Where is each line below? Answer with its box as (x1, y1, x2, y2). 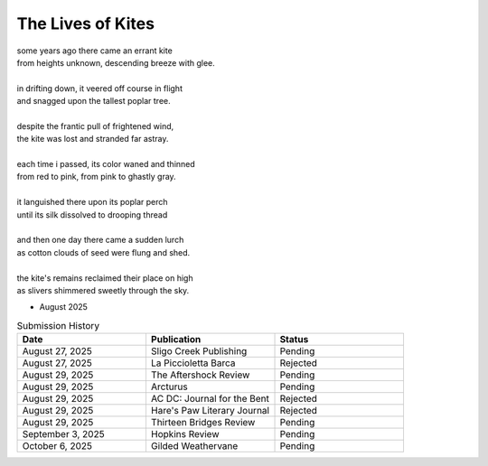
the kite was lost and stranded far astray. (16, 134, 169, 144)
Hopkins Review (150, 428, 220, 441)
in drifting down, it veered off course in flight (16, 82, 183, 94)
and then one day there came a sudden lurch (16, 235, 184, 246)
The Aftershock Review (150, 368, 250, 381)
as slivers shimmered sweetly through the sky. (16, 284, 190, 295)
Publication (150, 333, 202, 346)
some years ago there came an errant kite (16, 45, 174, 56)
